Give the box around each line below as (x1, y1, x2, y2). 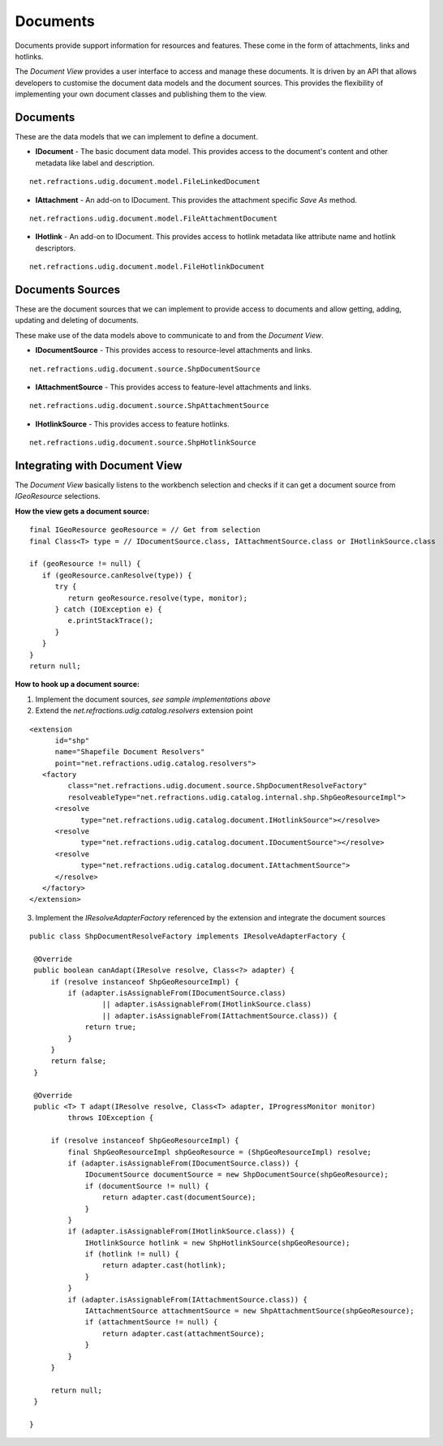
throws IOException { (67, 1113, 154, 1122)
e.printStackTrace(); (67, 616, 154, 625)
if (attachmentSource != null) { (84, 1318, 218, 1327)
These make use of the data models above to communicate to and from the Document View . (15, 330, 324, 340)
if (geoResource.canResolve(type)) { (41, 570, 192, 580)
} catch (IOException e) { (54, 604, 162, 614)
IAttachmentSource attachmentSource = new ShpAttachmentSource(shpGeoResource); (84, 1307, 415, 1315)
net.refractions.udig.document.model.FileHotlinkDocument (29, 262, 265, 272)
